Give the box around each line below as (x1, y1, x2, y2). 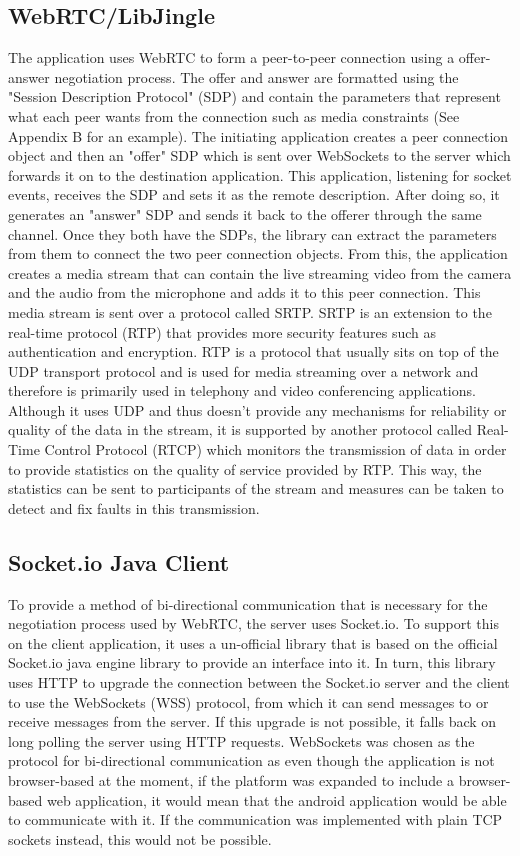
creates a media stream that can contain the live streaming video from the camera (8, 262, 512, 283)
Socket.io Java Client (8, 546, 230, 577)
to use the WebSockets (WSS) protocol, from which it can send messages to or (8, 691, 489, 712)
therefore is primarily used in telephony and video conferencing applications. (8, 380, 476, 401)
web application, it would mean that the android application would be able (46, 789, 507, 810)
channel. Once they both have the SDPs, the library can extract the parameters (8, 223, 497, 244)
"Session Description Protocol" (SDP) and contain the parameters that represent (8, 86, 501, 107)
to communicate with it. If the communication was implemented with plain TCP (8, 809, 503, 830)
